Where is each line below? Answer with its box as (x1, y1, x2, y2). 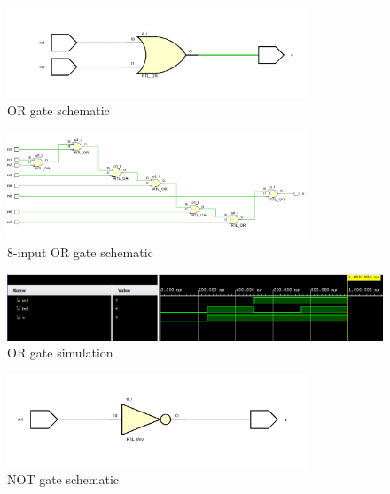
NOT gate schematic (7, 469, 120, 488)
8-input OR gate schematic (7, 243, 153, 262)
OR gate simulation (7, 343, 113, 362)
